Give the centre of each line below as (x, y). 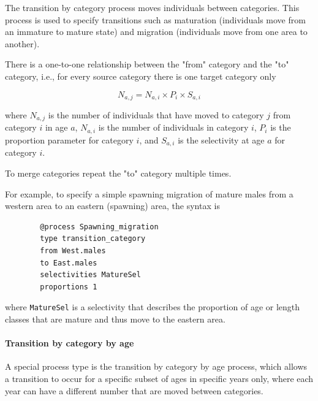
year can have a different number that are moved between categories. (134, 390)
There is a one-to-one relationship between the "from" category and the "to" (147, 64)
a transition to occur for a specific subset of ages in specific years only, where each (159, 378)
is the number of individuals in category (173, 127)
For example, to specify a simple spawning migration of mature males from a (149, 193)
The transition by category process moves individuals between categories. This (152, 7)
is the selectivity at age (221, 139)
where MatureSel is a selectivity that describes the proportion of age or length (153, 307)
